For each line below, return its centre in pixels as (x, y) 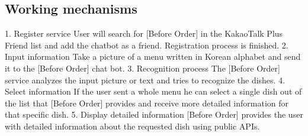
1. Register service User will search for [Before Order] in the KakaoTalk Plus (144, 33)
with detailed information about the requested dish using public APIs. (132, 126)
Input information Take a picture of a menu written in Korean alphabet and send (153, 56)
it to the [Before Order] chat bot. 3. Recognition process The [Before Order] (142, 68)
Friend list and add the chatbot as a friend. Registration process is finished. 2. (147, 45)
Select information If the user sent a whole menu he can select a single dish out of (153, 91)
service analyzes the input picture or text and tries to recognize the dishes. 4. (145, 80)
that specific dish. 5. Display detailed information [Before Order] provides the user (154, 114)
